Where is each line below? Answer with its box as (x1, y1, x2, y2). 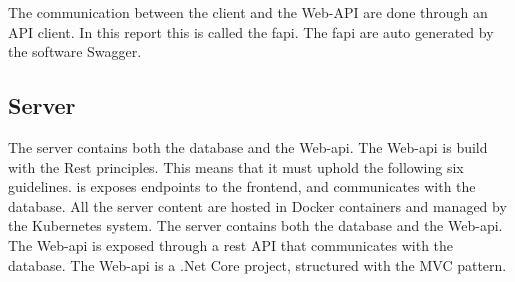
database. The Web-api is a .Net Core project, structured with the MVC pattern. (8, 254, 507, 275)
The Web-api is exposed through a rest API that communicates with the (8, 234, 454, 255)
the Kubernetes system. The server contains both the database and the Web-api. (8, 215, 503, 236)
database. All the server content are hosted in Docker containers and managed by (8, 195, 507, 216)
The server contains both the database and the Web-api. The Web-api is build (8, 136, 488, 157)
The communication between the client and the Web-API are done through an (8, 2, 488, 22)
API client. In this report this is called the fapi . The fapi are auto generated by (8, 21, 494, 42)
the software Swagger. (8, 41, 142, 62)
